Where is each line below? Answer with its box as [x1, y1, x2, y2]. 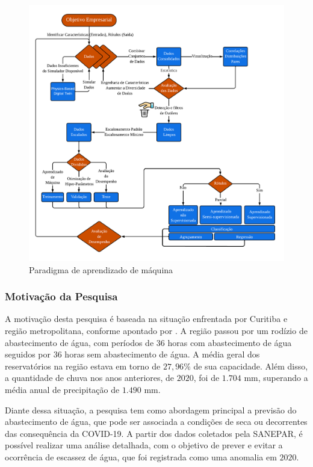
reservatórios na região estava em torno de [5, 359, 161, 372]
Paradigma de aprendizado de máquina [29, 263, 173, 276]
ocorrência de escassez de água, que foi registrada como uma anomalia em [5, 451, 277, 463]
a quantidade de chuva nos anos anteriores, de [5, 371, 175, 384]
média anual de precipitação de [5, 383, 120, 396]
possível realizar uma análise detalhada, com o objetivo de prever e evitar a [5, 439, 283, 451]
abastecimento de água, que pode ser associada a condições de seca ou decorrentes [5, 415, 308, 428]
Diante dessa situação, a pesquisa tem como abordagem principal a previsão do [5, 403, 297, 416]
